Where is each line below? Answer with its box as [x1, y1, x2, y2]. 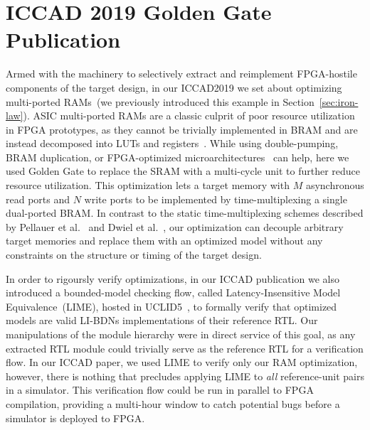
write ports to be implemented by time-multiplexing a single [84, 191, 347, 206]
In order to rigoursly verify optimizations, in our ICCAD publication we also [6, 271, 339, 286]
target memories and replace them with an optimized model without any [6, 233, 323, 248]
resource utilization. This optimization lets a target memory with [6, 178, 290, 193]
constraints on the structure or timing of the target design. [6, 247, 262, 262]
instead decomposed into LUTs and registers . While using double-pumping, [6, 136, 339, 151]
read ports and [6, 191, 70, 206]
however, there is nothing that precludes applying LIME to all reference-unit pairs [6, 368, 364, 383]
